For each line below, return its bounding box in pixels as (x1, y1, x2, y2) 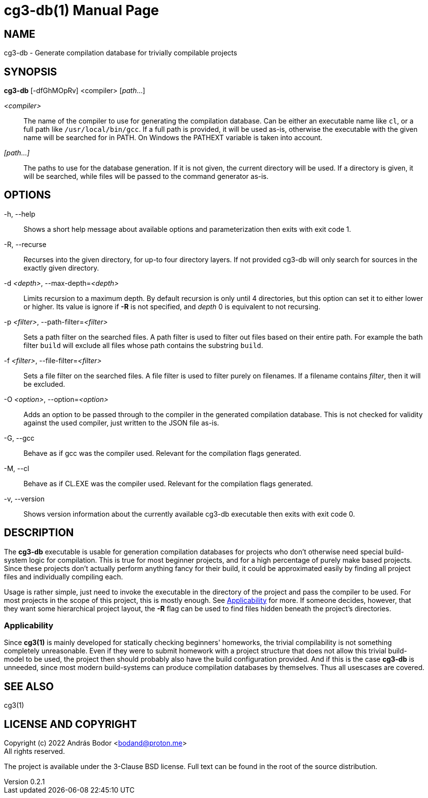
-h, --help (4, 209, 35, 218)
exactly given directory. (24, 263, 99, 272)
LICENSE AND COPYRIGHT (4, 718, 137, 730)
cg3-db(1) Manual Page (4, 2, 159, 19)
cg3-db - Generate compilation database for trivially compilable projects (4, 49, 238, 57)
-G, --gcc (4, 433, 35, 442)
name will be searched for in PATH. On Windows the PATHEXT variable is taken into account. (24, 133, 323, 142)
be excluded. (24, 379, 65, 388)
